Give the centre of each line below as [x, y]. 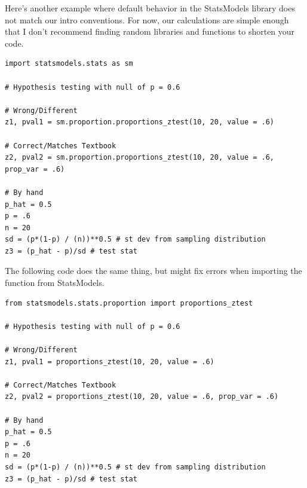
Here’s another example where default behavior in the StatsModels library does [150, 8]
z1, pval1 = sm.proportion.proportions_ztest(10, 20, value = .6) [140, 122]
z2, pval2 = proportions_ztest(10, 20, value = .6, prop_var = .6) [142, 397]
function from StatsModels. [55, 283]
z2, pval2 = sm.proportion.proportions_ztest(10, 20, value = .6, [140, 158]
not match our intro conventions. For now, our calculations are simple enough [147, 19]
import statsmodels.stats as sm [69, 64]
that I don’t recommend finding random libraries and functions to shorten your [150, 31]
